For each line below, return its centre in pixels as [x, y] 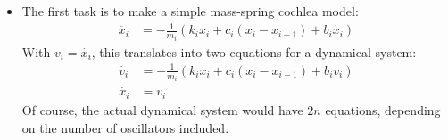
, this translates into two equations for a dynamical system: [254, 51]
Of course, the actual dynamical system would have [162, 109]
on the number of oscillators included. [125, 127]
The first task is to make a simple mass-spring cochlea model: [190, 11]
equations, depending [383, 109]
